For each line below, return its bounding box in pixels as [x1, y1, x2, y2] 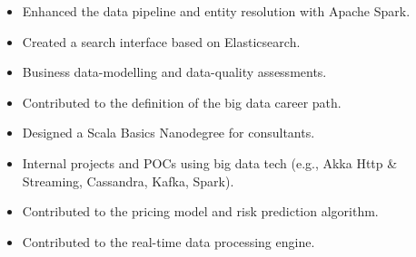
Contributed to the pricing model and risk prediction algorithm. [22, 202, 379, 221]
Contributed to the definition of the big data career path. [22, 92, 342, 111]
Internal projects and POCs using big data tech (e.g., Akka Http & [22, 153, 398, 172]
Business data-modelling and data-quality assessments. [22, 62, 327, 81]
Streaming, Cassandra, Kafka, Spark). [22, 171, 234, 190]
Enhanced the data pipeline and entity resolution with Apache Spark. [22, 2, 411, 20]
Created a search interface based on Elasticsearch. [22, 32, 301, 51]
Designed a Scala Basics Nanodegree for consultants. [22, 123, 315, 142]
